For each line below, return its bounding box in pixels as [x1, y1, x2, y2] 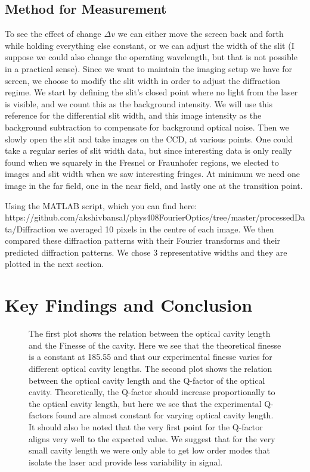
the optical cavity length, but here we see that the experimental [29, 397, 262, 409]
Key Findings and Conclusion [5, 293, 253, 317]
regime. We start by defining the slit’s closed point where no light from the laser [5, 86, 298, 98]
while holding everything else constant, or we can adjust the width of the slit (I [5, 39, 294, 51]
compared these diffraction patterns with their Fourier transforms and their [5, 234, 281, 247]
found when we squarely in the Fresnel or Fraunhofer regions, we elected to [5, 156, 279, 168]
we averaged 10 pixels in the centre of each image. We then [58, 222, 274, 235]
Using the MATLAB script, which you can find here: [5, 199, 197, 212]
